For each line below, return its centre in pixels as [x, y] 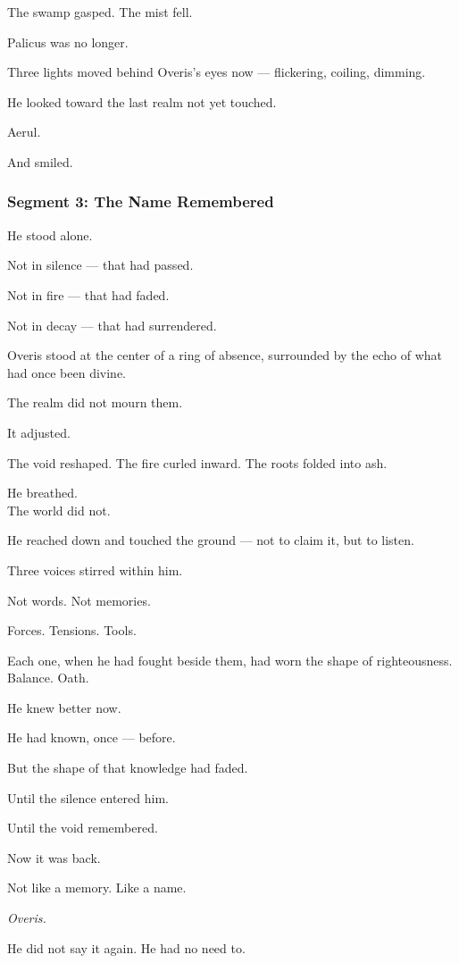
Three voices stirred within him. [95, 569]
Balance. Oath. [48, 678]
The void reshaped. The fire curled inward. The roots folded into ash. [197, 462]
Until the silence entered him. [88, 797]
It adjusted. [39, 432]
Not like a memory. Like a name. [97, 888]
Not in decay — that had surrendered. [112, 325]
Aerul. [24, 132]
